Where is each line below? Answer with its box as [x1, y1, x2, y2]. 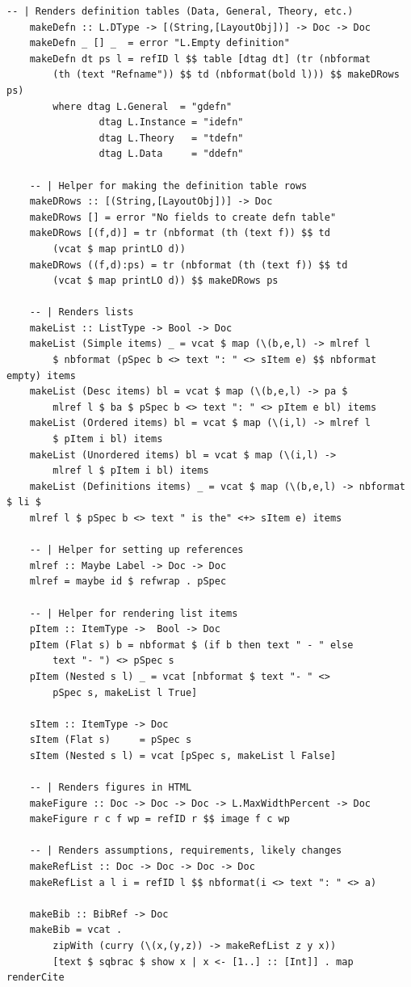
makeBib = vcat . [29, 924, 123, 936]
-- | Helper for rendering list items [29, 607, 238, 619]
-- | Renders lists [29, 306, 134, 318]
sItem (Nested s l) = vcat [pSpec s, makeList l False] [29, 749, 337, 761]
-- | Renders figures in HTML [29, 782, 192, 794]
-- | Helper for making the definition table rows [29, 179, 308, 192]
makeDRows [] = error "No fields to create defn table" [29, 211, 337, 223]
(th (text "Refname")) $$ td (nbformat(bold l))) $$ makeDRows [52, 69, 400, 81]
